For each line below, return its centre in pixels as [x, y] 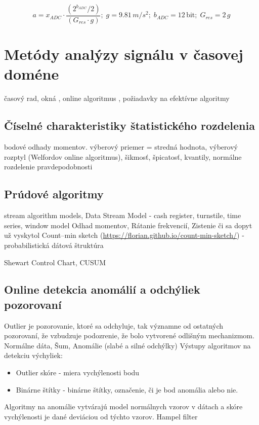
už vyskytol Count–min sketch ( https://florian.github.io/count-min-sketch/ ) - [124, 235]
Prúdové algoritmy [54, 194]
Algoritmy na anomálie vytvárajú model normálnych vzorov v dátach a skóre [123, 406]
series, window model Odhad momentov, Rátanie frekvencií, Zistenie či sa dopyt [128, 225]
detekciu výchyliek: [33, 355]
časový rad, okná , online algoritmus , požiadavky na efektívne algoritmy [117, 98]
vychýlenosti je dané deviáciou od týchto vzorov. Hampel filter [101, 416]
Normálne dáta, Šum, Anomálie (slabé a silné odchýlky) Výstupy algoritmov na [127, 345]
